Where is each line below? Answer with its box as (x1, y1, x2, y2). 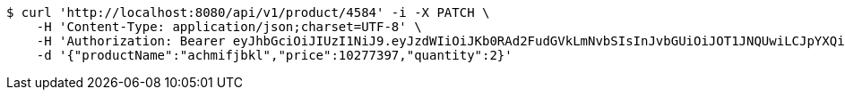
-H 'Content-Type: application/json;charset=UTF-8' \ (36, 20, 422, 34)
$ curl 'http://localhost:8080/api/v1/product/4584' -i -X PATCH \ (6, 5, 490, 20)
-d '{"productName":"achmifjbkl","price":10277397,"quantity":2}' (36, 48, 513, 62)
